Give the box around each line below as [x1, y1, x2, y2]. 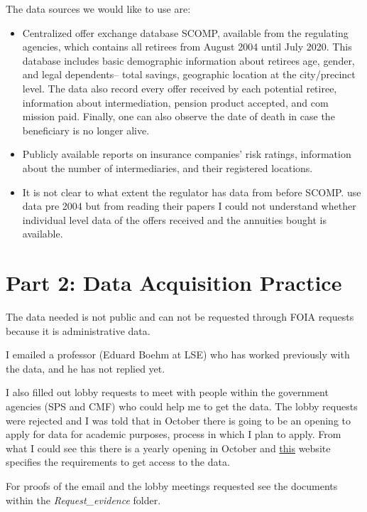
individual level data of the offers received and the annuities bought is [22, 212, 327, 227]
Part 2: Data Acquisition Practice [6, 268, 342, 297]
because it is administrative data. [6, 323, 150, 338]
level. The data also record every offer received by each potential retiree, [22, 80, 337, 95]
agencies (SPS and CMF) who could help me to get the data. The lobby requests [6, 399, 358, 413]
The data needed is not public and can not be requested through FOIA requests [6, 309, 354, 324]
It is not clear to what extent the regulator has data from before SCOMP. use [22, 184, 361, 199]
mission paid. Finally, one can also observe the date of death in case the [22, 109, 335, 124]
